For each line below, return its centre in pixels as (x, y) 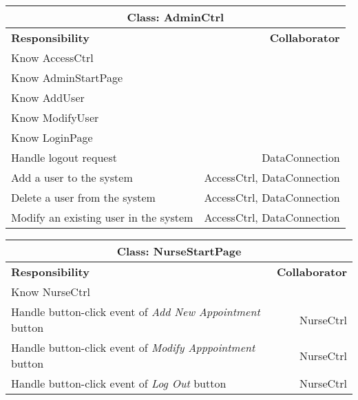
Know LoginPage (52, 137)
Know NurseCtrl (51, 292)
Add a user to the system (72, 177)
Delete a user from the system (83, 197)
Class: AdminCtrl (176, 17)
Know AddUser (48, 97)
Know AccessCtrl (52, 57)
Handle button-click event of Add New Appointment (136, 312)
